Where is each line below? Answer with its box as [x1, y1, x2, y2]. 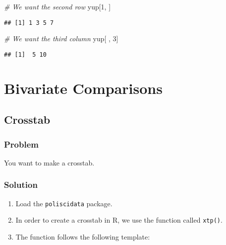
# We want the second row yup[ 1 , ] [4, 1, 111, 11]
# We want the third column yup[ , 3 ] [4, 33, 118, 44]
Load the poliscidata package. [15, 198, 113, 208]
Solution [4, 178, 38, 191]
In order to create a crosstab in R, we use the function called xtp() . [15, 215, 223, 225]
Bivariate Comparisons [4, 78, 163, 98]
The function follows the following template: [15, 232, 150, 242]
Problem [4, 138, 39, 150]
